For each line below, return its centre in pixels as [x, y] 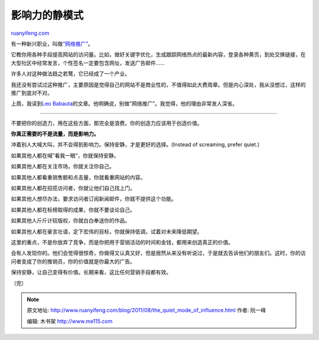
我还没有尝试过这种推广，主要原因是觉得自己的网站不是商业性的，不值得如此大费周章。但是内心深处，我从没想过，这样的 [158, 84]
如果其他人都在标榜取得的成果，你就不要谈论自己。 [73, 210]
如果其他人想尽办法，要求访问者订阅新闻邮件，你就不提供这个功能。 [94, 199]
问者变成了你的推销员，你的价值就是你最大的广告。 [73, 261]
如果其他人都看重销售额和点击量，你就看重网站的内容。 [78, 177]
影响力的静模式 [47, 15]
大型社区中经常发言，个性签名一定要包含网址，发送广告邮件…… [88, 63]
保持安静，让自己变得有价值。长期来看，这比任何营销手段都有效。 [91, 272]
